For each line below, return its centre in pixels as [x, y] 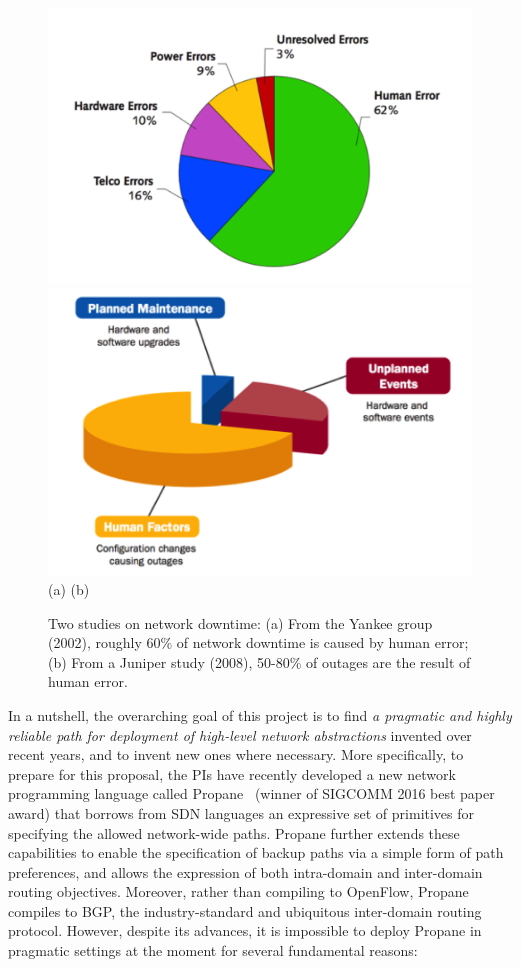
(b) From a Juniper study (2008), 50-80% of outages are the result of [259, 661]
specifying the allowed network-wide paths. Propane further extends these [234, 832]
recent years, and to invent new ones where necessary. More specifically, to [236, 754]
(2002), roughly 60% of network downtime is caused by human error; [258, 642]
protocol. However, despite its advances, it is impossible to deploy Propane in [245, 930]
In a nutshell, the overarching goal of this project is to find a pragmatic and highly [260, 714]
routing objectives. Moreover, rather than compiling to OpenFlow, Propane [238, 891]
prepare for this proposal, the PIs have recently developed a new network [232, 773]
